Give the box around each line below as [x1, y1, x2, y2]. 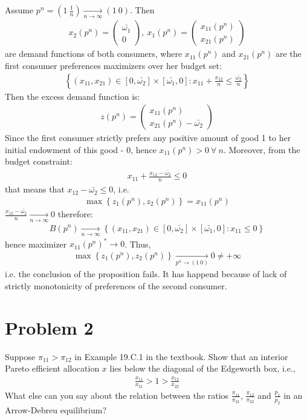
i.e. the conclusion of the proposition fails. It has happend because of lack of [5, 267, 287, 280]
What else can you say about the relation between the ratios [5, 389, 229, 401]
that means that [5, 183, 65, 195]
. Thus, [124, 237, 151, 250]
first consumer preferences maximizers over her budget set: [5, 59, 222, 72]
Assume [5, 4, 34, 16]
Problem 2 [5, 315, 94, 340]
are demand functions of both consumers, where [5, 47, 183, 60]
